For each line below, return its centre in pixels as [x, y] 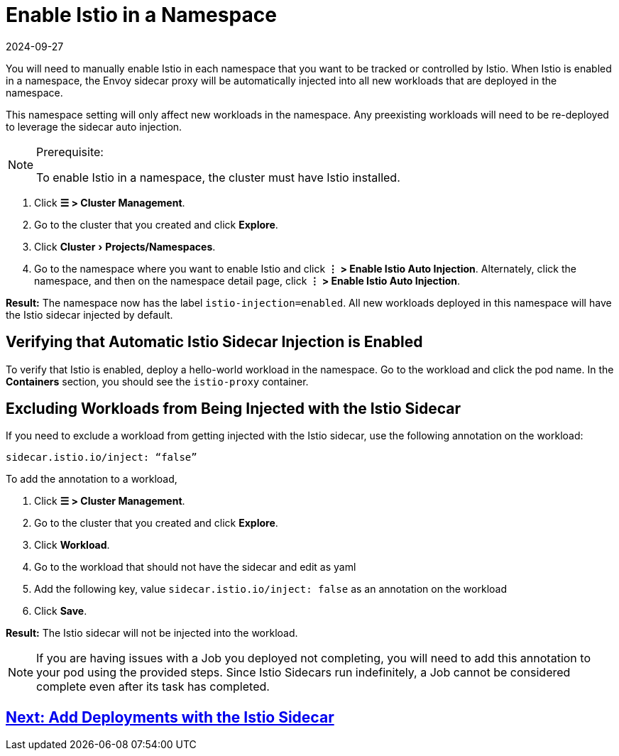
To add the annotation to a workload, [92, 479]
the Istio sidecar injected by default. [89, 314]
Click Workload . [72, 545]
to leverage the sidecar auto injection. [94, 126]
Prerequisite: [70, 152]
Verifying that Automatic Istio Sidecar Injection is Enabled [214, 342]
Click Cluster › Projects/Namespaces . [125, 246]
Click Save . [61, 611]
